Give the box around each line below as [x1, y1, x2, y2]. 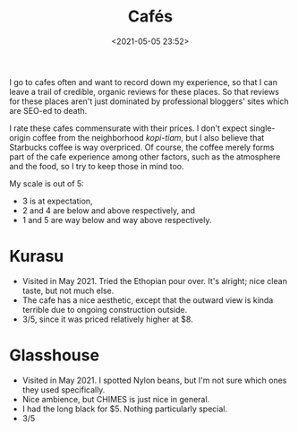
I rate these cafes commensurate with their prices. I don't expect [9, 123, 248, 134]
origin [9, 132, 31, 143]
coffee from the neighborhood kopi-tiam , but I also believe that [32, 132, 265, 143]
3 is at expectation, [21, 195, 93, 206]
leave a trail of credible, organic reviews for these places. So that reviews [9, 86, 280, 97]
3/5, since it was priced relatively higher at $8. [21, 314, 194, 324]
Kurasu [9, 246, 64, 266]
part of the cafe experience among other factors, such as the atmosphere [9, 151, 281, 162]
